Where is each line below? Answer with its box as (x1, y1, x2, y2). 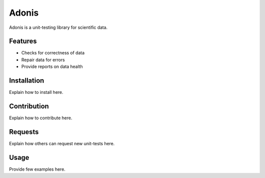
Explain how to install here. (9, 89, 64, 95)
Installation (9, 76, 44, 85)
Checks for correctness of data (21, 50, 85, 56)
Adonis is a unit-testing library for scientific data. (9, 24, 108, 30)
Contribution (9, 102, 49, 110)
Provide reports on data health (21, 64, 83, 69)
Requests (9, 128, 39, 136)
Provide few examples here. (9, 166, 66, 172)
